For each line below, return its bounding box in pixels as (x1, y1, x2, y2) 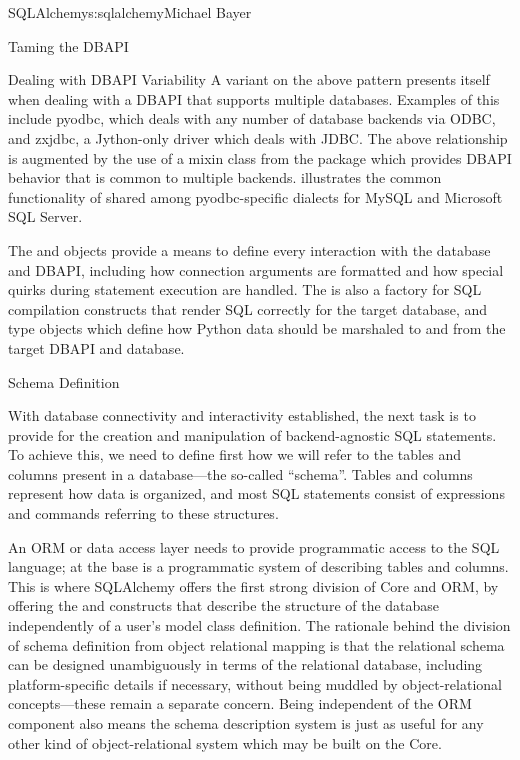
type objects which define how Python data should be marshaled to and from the (8, 318, 506, 339)
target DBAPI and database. (8, 337, 185, 358)
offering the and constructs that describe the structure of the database (8, 595, 440, 616)
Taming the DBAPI (8, 35, 129, 56)
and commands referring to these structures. (8, 503, 279, 524)
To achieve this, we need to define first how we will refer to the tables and (8, 444, 461, 465)
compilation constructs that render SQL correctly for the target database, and (8, 298, 488, 319)
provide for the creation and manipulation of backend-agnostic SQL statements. (8, 424, 497, 445)
